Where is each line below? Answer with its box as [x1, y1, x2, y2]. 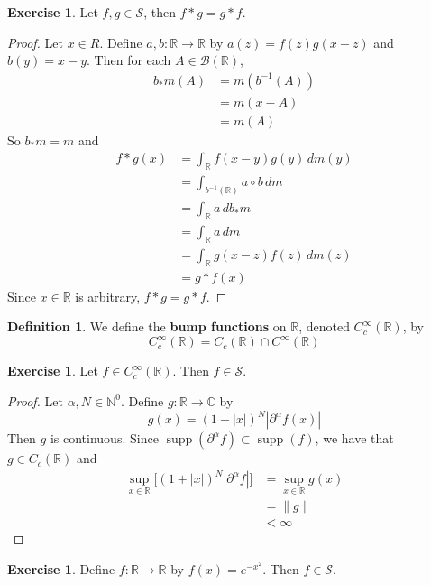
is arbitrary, [75, 286, 141, 305]
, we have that [315, 429, 394, 448]
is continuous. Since [50, 429, 159, 448]
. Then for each [87, 51, 171, 70]
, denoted [298, 317, 350, 336]
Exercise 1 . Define [7, 560, 115, 579]
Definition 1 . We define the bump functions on [7, 317, 287, 336]
